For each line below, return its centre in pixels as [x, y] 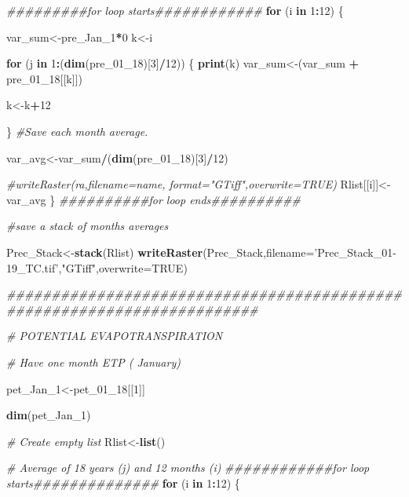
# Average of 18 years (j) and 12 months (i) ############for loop [188, 468]
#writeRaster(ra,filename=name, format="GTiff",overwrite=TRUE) [172, 184]
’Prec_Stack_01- [355, 252]
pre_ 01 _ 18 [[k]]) [44, 78]
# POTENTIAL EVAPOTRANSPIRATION [115, 336]
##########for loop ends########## [179, 199]
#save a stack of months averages [88, 226]
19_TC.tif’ [33, 267]
